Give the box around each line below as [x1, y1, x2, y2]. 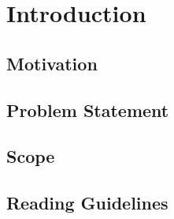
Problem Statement [6, 97, 169, 122]
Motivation [6, 51, 98, 75]
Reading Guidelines [6, 191, 168, 215]
